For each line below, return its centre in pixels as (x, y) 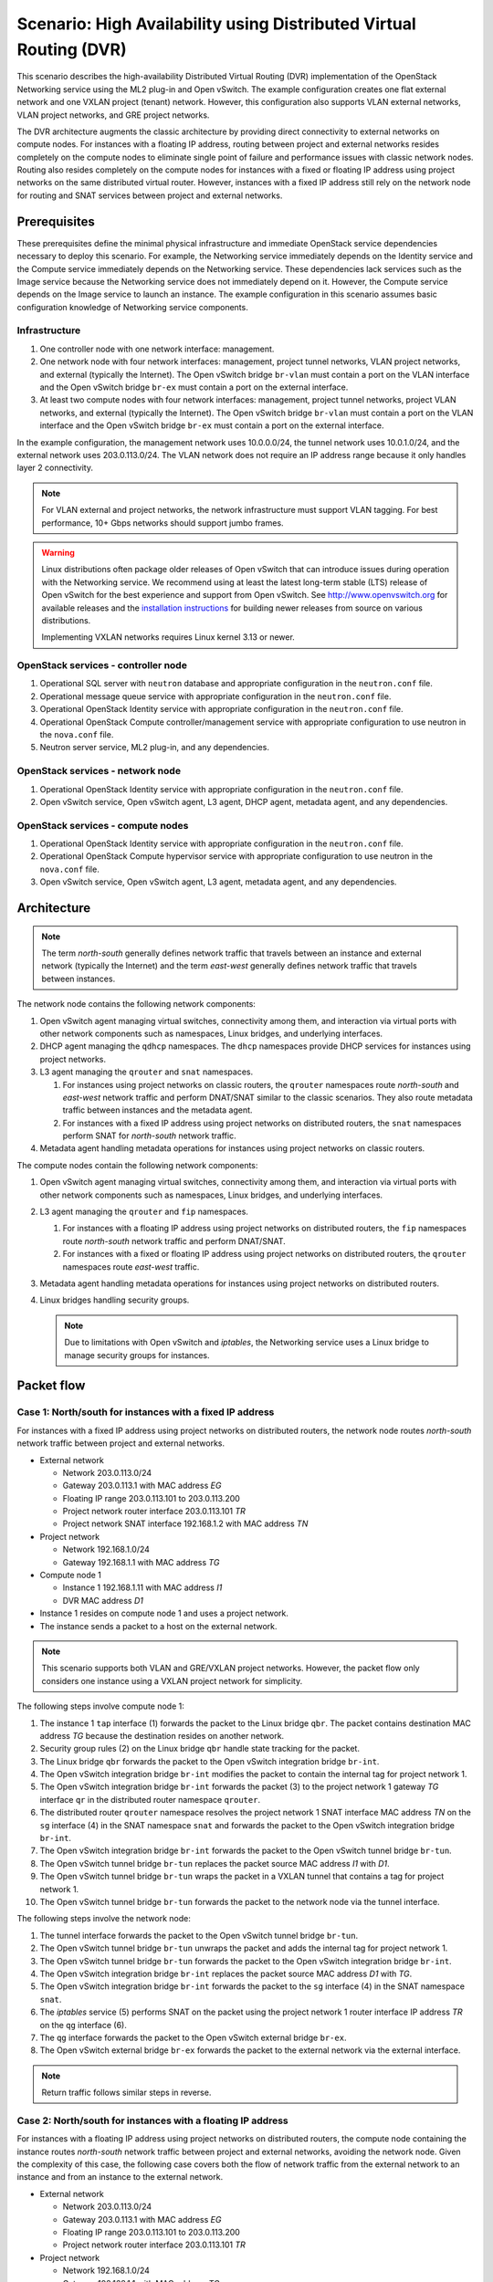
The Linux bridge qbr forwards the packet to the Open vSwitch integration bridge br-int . (210, 1761)
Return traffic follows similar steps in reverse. (126, 2093)
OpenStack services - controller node (102, 665)
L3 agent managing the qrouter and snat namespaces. (147, 1072)
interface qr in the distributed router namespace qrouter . (150, 1799)
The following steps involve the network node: (104, 1919)
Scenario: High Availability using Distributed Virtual (216, 24)
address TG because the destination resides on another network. (162, 1735)
